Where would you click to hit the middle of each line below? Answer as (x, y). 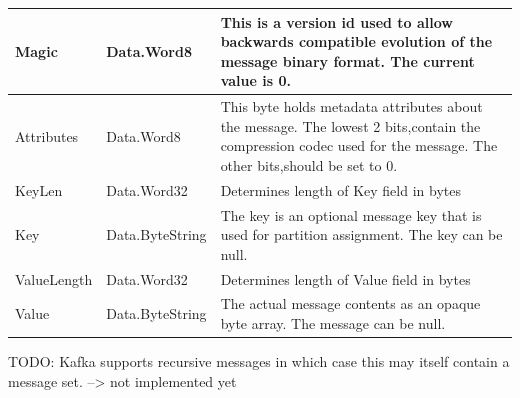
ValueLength (54, 278)
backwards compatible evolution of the (356, 41)
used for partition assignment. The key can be (361, 234)
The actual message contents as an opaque (350, 303)
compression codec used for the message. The (359, 145)
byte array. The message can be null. (333, 323)
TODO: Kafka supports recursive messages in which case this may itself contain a (259, 361)
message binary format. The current (347, 60)
